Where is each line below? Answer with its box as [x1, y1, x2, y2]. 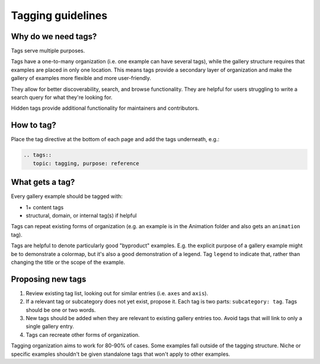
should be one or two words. [25, 306, 96, 314]
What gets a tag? [11, 177, 75, 187]
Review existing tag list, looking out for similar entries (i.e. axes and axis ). [25, 289, 209, 296]
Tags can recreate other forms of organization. [25, 331, 140, 338]
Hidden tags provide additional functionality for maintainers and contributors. [11, 104, 200, 112]
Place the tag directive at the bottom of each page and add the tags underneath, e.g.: [11, 136, 220, 143]
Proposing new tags [11, 274, 87, 284]
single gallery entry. [25, 323, 74, 330]
